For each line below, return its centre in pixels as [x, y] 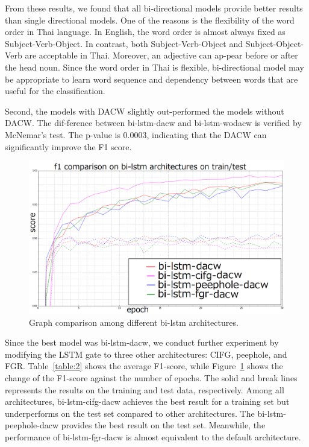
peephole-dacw [32, 425]
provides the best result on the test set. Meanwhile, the [163, 425]
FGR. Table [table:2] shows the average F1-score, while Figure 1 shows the [144, 366]
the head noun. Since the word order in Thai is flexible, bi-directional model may [154, 67]
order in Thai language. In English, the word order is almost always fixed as [145, 32]
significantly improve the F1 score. [68, 146]
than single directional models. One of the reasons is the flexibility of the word [150, 20]
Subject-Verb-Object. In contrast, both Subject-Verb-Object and [124, 43]
